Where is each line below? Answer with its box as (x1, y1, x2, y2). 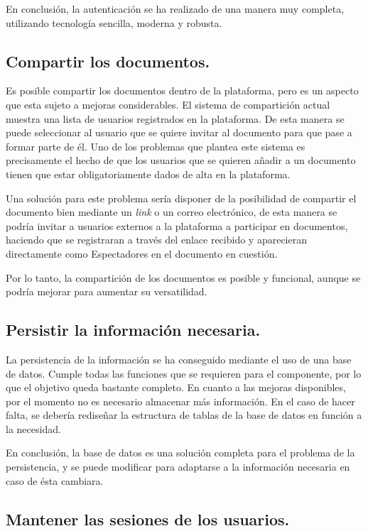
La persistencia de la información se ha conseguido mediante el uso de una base (6, 351, 352, 366)
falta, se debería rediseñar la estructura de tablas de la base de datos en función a (6, 407, 362, 422)
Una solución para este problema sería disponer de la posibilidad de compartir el (6, 190, 357, 205)
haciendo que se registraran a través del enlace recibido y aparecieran (6, 232, 307, 247)
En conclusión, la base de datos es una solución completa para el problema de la (6, 445, 355, 460)
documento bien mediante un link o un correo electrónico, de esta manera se (6, 204, 337, 219)
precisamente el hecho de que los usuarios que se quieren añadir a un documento (6, 153, 356, 168)
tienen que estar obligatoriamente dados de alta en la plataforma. (6, 166, 291, 181)
